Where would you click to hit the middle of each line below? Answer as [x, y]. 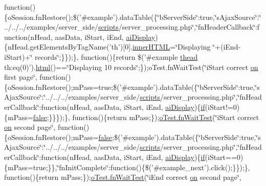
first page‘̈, [21, 77]
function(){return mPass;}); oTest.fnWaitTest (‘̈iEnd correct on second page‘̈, [123, 177]
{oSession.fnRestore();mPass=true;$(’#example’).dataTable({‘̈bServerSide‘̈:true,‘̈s [132, 87]
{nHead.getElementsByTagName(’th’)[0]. [68, 47]
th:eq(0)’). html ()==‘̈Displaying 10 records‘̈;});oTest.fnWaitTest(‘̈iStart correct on [131, 67]
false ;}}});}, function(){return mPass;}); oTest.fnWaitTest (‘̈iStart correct [146, 117]
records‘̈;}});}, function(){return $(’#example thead [116, 56]
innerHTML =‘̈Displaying [171, 47]
